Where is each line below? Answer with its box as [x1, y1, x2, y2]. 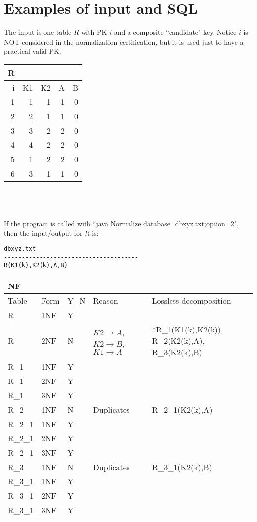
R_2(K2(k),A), [152, 334, 205, 346]
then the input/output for [4, 228, 83, 238]
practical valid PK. [4, 46, 61, 56]
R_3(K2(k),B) [152, 346, 202, 358]
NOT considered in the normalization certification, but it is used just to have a [4, 36, 244, 47]
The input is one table [4, 27, 72, 37]
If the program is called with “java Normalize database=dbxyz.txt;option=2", [4, 218, 239, 228]
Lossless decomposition [152, 294, 231, 306]
